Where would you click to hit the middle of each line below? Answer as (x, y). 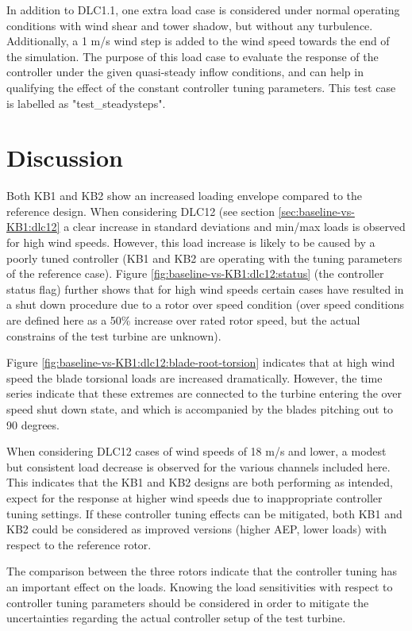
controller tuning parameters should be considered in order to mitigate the (188, 602)
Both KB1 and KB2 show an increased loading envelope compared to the (185, 196)
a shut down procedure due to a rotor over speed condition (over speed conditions (206, 304)
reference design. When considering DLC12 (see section (141, 211)
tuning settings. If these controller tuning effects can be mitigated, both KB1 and (204, 513)
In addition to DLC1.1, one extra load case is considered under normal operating (203, 10)
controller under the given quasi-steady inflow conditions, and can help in (185, 72)
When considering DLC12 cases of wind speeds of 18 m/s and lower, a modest (196, 451)
